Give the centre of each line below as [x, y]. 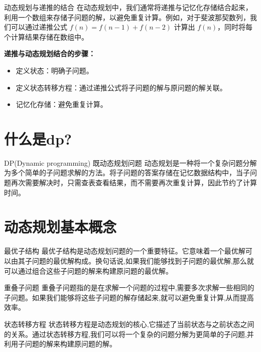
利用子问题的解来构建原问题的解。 [60, 344]
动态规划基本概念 [60, 227]
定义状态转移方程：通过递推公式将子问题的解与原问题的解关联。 [121, 87]
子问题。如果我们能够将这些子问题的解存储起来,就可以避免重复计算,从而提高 [129, 297]
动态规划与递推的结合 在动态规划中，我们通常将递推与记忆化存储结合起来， [128, 7]
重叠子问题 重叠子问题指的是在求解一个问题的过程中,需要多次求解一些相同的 [129, 287]
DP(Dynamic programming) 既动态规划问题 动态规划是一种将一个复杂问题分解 [130, 162]
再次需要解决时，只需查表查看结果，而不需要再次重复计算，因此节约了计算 [134, 183]
